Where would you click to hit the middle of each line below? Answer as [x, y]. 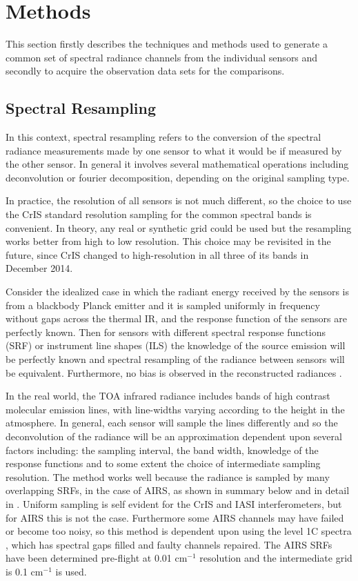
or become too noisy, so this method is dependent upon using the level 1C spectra [179, 531]
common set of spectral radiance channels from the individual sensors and [162, 57]
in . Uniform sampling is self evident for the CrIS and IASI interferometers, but [174, 503]
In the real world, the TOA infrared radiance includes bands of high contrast [168, 396]
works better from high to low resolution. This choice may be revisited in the [168, 241]
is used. [71, 571]
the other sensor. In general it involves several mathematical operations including [177, 164]
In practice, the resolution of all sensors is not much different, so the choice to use [179, 200]
